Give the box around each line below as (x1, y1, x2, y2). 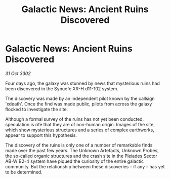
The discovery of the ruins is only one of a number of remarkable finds (5, 142, 153, 148)
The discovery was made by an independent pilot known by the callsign (5, 95, 155, 101)
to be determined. (5, 169, 42, 175)
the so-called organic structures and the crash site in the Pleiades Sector (5, 153, 158, 159)
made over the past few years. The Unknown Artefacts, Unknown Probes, (5, 147, 159, 153)
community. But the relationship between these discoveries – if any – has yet (5, 163, 165, 169)
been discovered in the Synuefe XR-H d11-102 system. (5, 85, 119, 92)
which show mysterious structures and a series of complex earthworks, (5, 127, 154, 133)
